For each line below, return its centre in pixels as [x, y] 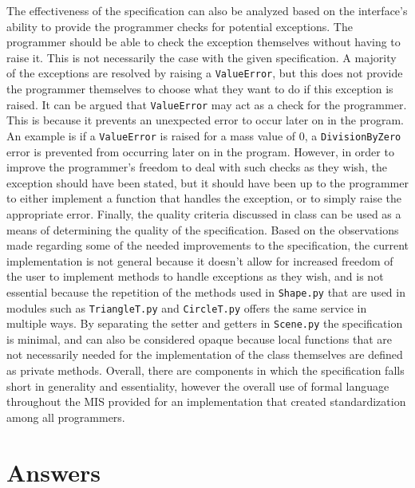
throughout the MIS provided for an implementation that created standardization [206, 401]
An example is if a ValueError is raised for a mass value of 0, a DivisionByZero [204, 135]
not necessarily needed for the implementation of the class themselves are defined [205, 354]
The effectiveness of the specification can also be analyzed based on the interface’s [207, 10]
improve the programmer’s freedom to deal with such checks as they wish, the [197, 167]
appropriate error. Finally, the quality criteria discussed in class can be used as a [204, 213]
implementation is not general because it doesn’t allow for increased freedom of [200, 260]
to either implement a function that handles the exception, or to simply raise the [204, 198]
